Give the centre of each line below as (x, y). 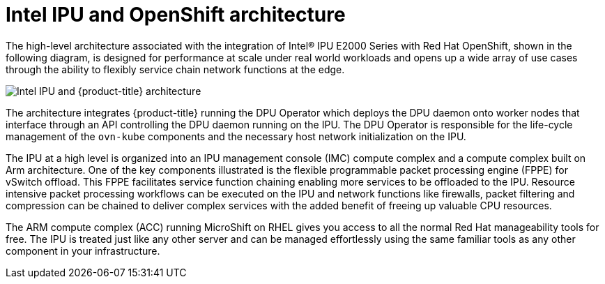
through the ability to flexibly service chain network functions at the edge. (175, 69)
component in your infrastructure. (83, 251)
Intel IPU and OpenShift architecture (176, 15)
